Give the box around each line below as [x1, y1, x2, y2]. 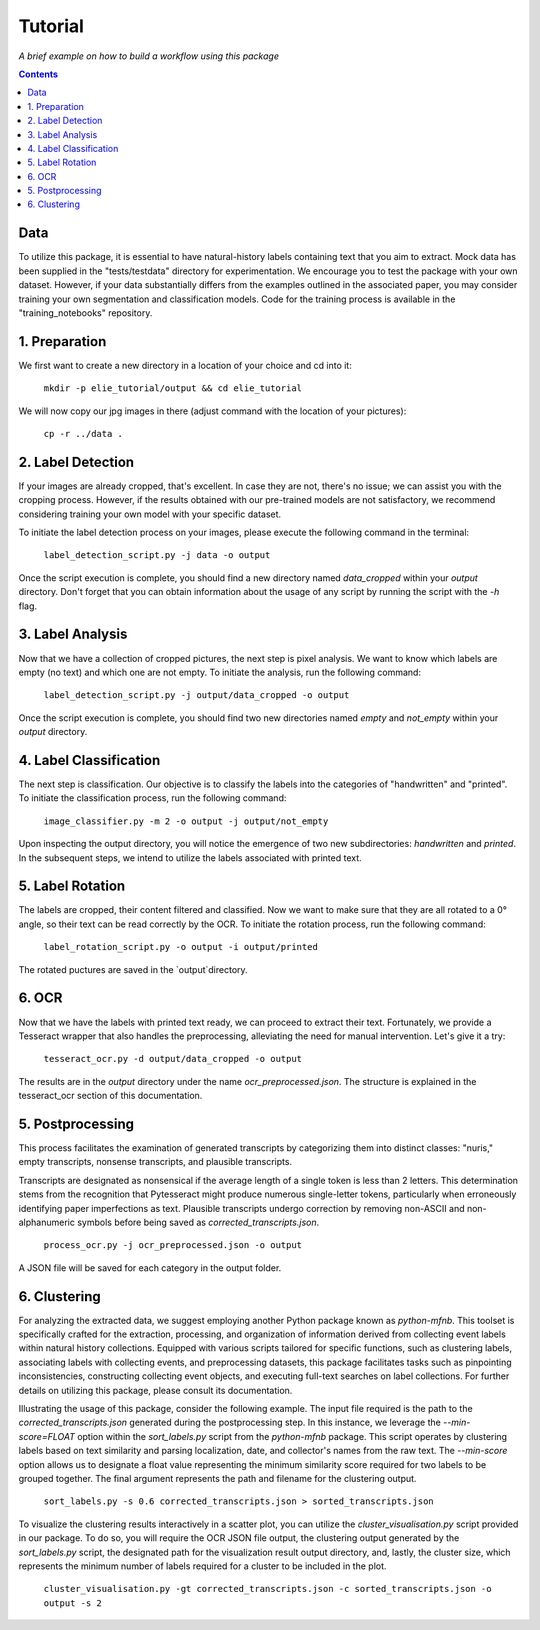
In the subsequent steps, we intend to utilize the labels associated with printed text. [18, 851, 362, 864]
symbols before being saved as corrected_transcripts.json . [76, 1216, 320, 1228]
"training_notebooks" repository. [18, 306, 153, 319]
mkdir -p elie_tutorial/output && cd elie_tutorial [43, 383, 303, 394]
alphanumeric [18, 1216, 75, 1228]
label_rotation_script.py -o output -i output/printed [43, 941, 319, 953]
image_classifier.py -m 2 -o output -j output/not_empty [43, 815, 329, 827]
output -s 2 [43, 1597, 102, 1609]
